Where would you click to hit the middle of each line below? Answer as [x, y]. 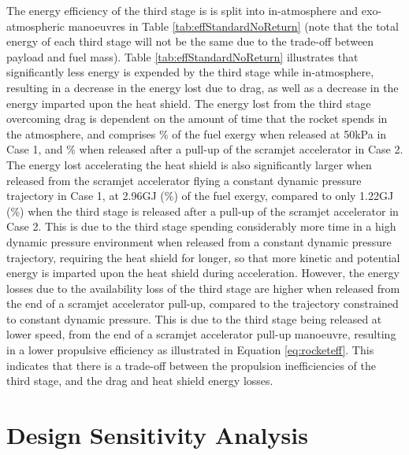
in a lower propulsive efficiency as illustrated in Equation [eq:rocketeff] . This [190, 350]
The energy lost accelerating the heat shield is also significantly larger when [189, 164]
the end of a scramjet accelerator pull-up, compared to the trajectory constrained [203, 303]
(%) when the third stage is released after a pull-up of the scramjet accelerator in [203, 211]
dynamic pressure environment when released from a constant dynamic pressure [199, 241]
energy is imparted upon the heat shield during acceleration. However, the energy [203, 273]
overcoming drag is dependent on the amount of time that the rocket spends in [197, 118]
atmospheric [36, 26]
